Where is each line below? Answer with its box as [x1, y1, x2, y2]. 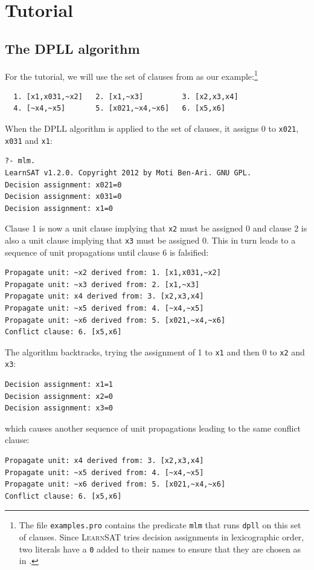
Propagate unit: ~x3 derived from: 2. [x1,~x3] [5, 280, 200, 289]
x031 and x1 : [5, 134, 53, 146]
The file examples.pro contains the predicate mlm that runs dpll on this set [19, 519, 301, 531]
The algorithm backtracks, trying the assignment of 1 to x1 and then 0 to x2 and [5, 345, 305, 358]
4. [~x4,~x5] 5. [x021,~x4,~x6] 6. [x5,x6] [13, 104, 226, 113]
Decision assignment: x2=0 [5, 392, 113, 401]
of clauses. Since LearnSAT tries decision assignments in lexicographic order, [19, 531, 304, 543]
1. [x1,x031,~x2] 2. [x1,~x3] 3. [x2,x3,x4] [13, 92, 239, 101]
